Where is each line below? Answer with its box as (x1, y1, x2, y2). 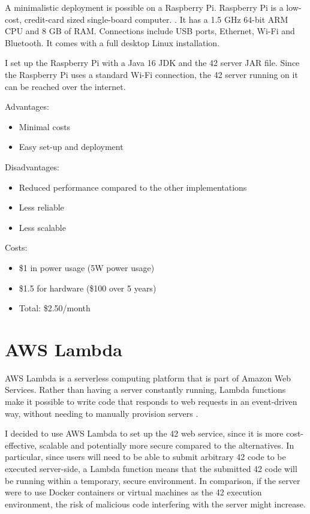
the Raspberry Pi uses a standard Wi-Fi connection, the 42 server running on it (5, 68, 298, 80)
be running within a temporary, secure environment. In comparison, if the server (5, 474, 300, 486)
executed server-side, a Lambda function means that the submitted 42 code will (5, 462, 297, 474)
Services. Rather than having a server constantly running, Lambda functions (5, 383, 286, 396)
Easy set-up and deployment (19, 140, 124, 153)
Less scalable (19, 221, 66, 233)
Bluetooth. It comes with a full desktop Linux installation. (5, 36, 220, 49)
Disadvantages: (5, 160, 59, 173)
